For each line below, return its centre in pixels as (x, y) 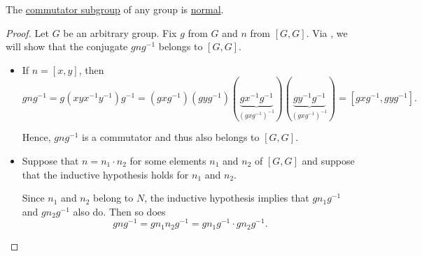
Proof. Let (27, 32)
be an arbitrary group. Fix (120, 32)
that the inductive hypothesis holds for (105, 174)
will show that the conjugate (67, 46)
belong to (113, 198)
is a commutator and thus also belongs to (171, 137)
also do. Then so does (119, 211)
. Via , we (327, 32)
